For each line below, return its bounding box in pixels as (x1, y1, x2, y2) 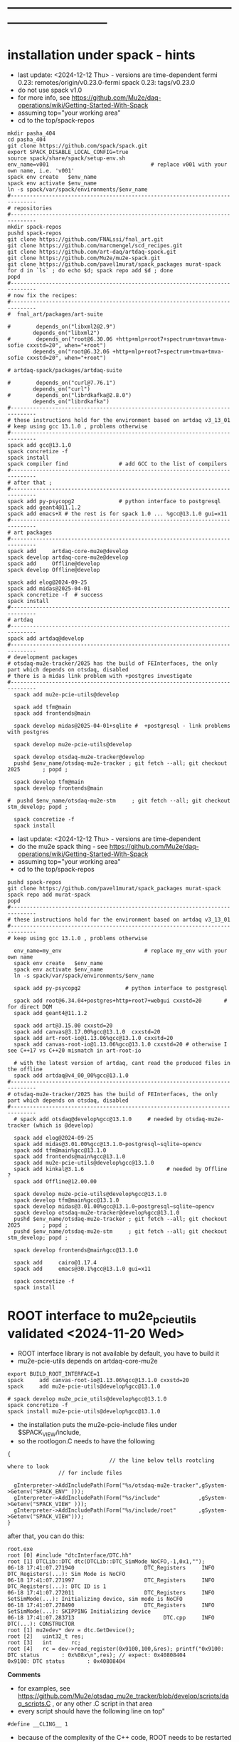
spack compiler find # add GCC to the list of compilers (7, 460, 228, 468)
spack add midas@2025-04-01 (7, 585, 91, 592)
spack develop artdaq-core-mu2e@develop (7, 554, 129, 562)
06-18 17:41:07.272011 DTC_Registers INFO (7, 1589, 215, 1597)
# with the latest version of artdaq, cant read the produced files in (14, 1060, 231, 1067)
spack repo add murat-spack (7, 891, 91, 899)
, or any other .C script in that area (52, 1699, 153, 1708)
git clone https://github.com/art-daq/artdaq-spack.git (7, 249, 176, 256)
